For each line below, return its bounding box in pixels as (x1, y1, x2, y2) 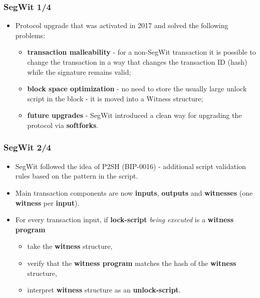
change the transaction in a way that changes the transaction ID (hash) (27, 57, 247, 67)
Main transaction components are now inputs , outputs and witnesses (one (15, 187, 253, 198)
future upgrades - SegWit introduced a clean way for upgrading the (27, 110, 242, 120)
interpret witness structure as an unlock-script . (27, 284, 181, 295)
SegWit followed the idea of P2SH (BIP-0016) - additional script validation (15, 161, 246, 171)
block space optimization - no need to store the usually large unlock (27, 83, 247, 94)
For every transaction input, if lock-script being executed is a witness (15, 214, 233, 225)
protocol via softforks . (27, 119, 99, 130)
